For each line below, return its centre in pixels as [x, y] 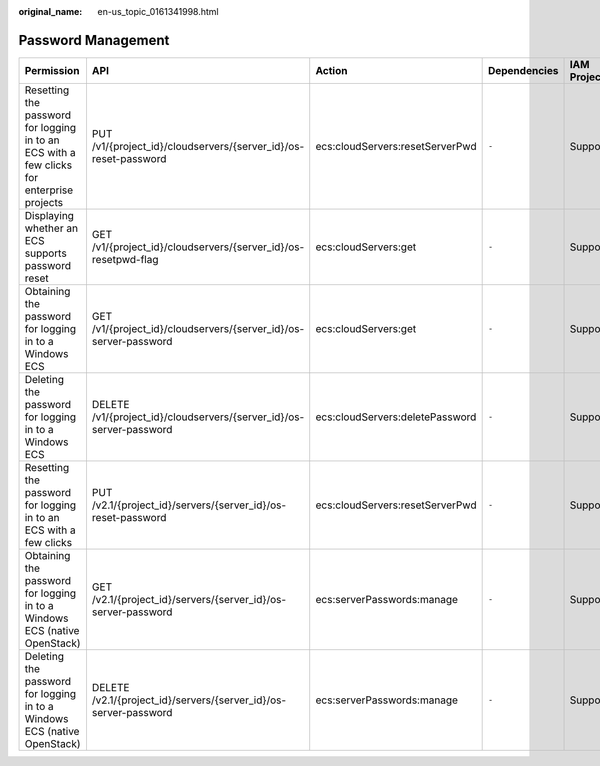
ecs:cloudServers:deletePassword [396, 417]
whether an [51, 228]
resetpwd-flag [125, 259]
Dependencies [523, 70]
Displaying [49, 215]
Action [331, 70]
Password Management [94, 40]
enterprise [49, 190]
